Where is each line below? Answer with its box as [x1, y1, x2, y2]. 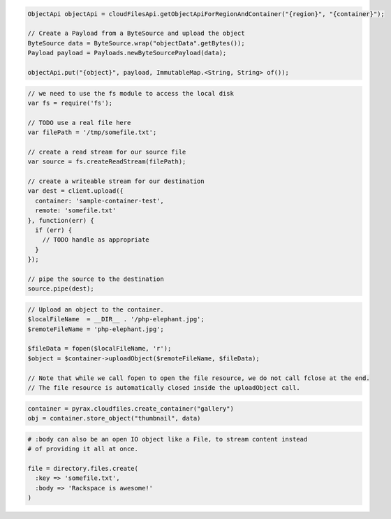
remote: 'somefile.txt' [35, 207, 117, 214]
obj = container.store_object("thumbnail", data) [27, 414, 201, 422]
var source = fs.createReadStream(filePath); [27, 158, 186, 166]
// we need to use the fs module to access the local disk [27, 89, 234, 97]
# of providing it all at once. [27, 444, 139, 453]
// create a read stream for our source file [27, 147, 186, 156]
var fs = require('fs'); [27, 98, 113, 107]
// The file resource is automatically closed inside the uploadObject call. [27, 384, 300, 392]
